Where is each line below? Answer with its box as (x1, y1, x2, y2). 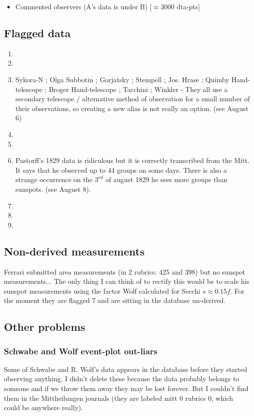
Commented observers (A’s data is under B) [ (15, 1, 152, 11)
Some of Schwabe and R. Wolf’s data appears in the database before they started (4, 364, 248, 374)
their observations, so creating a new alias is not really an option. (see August (15, 103, 249, 113)
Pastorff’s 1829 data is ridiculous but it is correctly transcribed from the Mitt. (15, 155, 250, 165)
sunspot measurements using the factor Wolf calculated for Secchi (4, 285, 200, 296)
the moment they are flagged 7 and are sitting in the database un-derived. (4, 295, 226, 305)
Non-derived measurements (4, 243, 145, 258)
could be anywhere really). (4, 402, 83, 413)
